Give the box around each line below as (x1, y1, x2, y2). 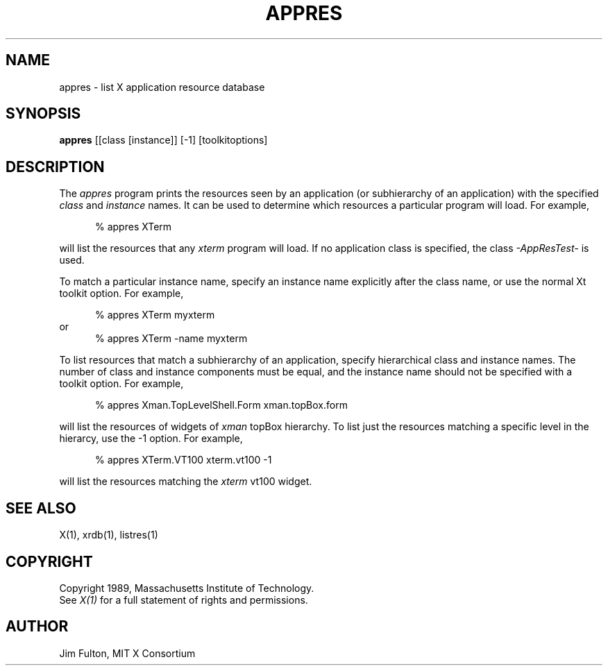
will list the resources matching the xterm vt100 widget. (59, 475, 312, 488)
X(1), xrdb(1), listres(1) (59, 529, 158, 541)
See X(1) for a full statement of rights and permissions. (59, 593, 308, 606)
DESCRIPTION (6, 158, 105, 176)
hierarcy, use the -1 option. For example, (59, 432, 243, 445)
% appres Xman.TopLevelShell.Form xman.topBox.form (95, 399, 348, 411)
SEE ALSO (6, 499, 76, 517)
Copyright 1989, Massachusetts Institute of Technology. (59, 581, 314, 594)
